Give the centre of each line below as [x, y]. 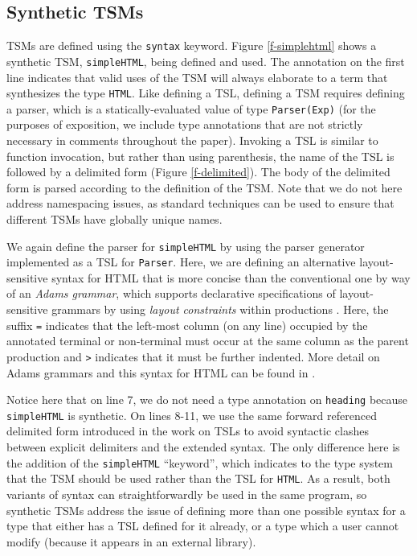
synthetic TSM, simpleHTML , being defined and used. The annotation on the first [206, 61]
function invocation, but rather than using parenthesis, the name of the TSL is [200, 156]
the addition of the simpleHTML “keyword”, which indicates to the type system [200, 462]
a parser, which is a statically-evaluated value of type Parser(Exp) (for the [191, 108]
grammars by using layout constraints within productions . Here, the [220, 309]
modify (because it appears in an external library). [131, 541]
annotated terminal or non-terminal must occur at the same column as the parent [208, 341]
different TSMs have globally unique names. [114, 218]
